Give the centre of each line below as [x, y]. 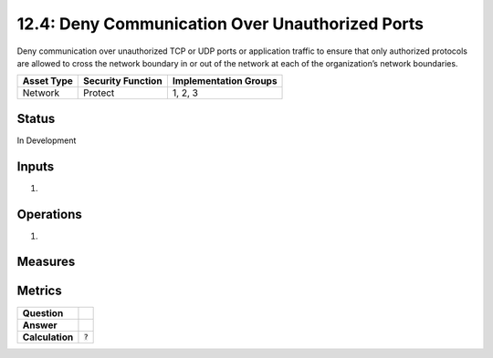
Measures [46, 262]
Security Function [123, 81]
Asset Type [47, 81]
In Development [47, 140]
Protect [99, 93]
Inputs [36, 166]
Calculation [48, 337]
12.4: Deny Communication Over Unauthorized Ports [220, 24]
